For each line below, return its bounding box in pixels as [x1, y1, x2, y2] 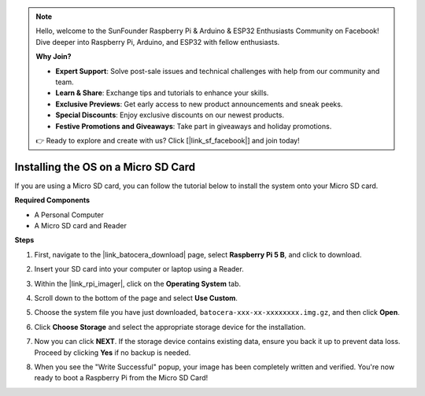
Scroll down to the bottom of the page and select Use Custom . [34, 293, 238, 302]
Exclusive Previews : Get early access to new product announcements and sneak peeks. [55, 99, 343, 109]
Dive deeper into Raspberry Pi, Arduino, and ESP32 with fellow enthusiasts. [35, 37, 280, 46]
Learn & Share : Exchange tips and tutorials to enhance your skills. [55, 88, 269, 98]
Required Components [14, 195, 91, 205]
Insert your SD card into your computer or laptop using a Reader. [34, 265, 244, 274]
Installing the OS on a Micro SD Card [14, 160, 196, 173]
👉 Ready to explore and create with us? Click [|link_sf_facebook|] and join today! [35, 135, 300, 145]
